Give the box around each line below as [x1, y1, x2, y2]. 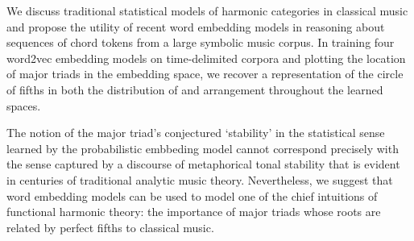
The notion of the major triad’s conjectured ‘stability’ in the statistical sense [6, 124, 385, 141]
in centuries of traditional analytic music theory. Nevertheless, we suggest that [6, 171, 393, 188]
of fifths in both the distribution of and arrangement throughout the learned [6, 81, 383, 98]
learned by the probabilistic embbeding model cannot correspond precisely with [6, 139, 399, 156]
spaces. [6, 97, 41, 114]
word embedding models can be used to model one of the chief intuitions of [6, 187, 378, 204]
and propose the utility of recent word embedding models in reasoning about [6, 18, 385, 35]
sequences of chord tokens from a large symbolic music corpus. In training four [6, 34, 395, 51]
